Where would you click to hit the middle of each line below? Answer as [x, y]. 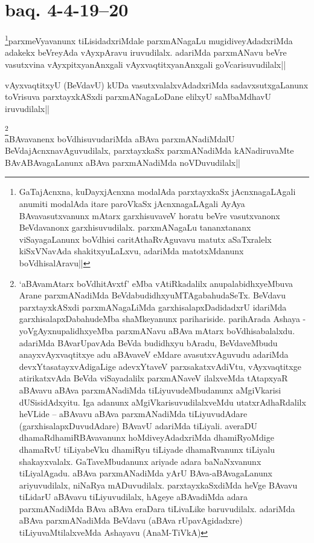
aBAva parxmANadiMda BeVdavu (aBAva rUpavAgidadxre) [131, 520]
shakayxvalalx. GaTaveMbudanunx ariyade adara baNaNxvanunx [140, 461]
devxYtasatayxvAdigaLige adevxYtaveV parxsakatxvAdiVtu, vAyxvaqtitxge [160, 366]
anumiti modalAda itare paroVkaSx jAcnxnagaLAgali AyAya [132, 204]
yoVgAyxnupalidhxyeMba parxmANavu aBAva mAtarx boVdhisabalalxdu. [157, 330]
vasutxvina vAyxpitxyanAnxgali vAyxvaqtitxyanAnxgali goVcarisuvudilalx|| [146, 64]
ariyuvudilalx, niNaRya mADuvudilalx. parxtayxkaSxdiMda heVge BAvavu [158, 485]
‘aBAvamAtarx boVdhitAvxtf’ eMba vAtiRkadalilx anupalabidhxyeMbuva [156, 283]
